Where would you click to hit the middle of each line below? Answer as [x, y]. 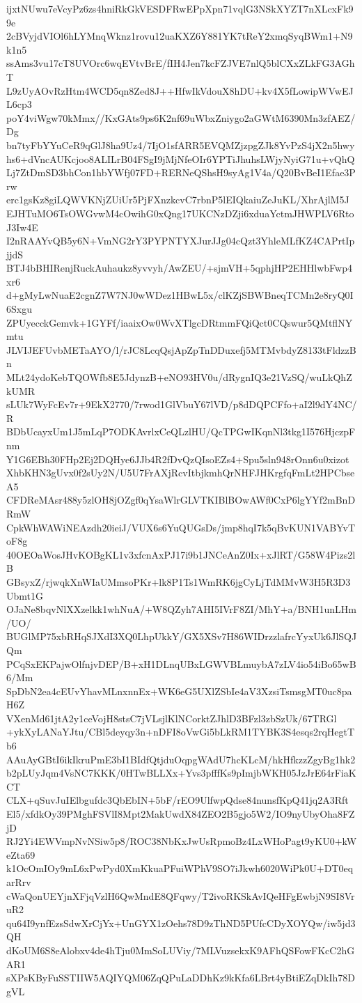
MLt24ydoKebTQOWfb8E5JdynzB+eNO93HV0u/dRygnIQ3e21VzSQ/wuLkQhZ [179, 377]
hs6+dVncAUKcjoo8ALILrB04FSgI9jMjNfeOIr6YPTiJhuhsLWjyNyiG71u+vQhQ [181, 158]
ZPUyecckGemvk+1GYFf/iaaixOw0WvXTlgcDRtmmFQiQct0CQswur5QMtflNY [180, 322]
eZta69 [21, 854]
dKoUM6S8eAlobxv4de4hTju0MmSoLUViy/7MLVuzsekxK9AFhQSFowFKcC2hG [181, 950]
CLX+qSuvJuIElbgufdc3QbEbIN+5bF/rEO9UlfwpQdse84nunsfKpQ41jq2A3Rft [178, 800]
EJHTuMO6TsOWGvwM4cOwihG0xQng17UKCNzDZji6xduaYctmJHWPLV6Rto [180, 213]
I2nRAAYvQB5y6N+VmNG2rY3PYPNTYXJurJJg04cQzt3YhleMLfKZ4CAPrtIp [181, 241]
